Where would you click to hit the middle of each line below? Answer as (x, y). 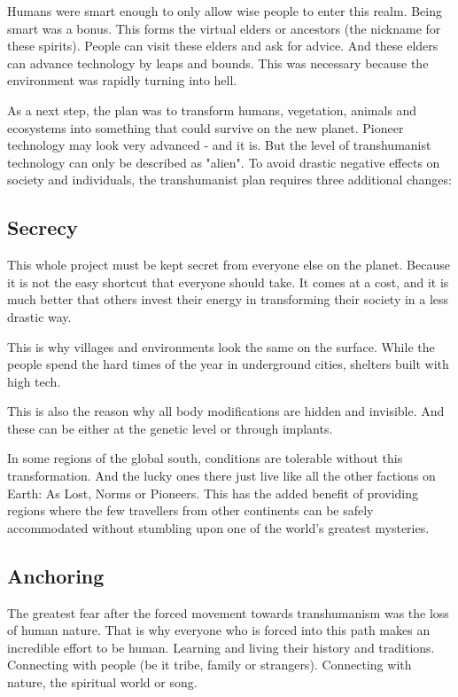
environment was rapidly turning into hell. (122, 80)
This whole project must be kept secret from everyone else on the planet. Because (229, 265)
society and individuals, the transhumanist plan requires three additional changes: (229, 180)
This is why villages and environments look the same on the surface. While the (221, 346)
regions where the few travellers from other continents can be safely (190, 510)
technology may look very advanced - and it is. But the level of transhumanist (219, 145)
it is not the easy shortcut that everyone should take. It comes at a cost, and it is (228, 282)
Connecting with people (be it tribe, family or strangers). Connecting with (210, 665)
